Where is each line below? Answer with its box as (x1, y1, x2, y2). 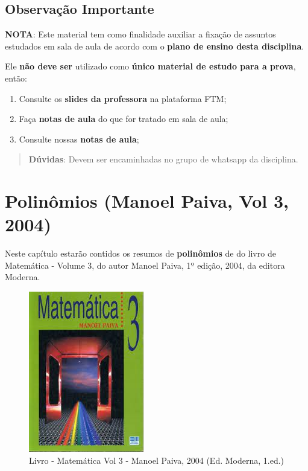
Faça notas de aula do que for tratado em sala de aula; (19, 112, 228, 125)
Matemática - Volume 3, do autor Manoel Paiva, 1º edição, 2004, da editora (5, 258, 285, 271)
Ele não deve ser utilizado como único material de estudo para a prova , (5, 60, 296, 72)
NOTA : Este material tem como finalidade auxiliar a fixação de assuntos (5, 28, 276, 40)
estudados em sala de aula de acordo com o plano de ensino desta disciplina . (5, 39, 304, 52)
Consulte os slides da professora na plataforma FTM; (19, 92, 227, 104)
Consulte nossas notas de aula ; (19, 132, 139, 145)
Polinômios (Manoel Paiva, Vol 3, (5, 188, 289, 213)
